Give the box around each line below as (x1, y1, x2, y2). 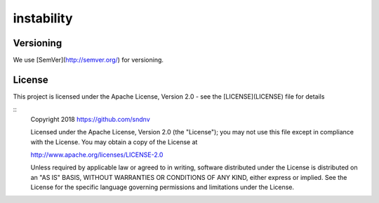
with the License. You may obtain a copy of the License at (30, 137, 198, 146)
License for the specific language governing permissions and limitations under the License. (30, 183, 295, 192)
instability (13, 10, 73, 26)
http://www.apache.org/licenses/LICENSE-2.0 (30, 150, 164, 159)
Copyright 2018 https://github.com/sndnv (30, 115, 150, 123)
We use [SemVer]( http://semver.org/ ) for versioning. (13, 56, 164, 64)
